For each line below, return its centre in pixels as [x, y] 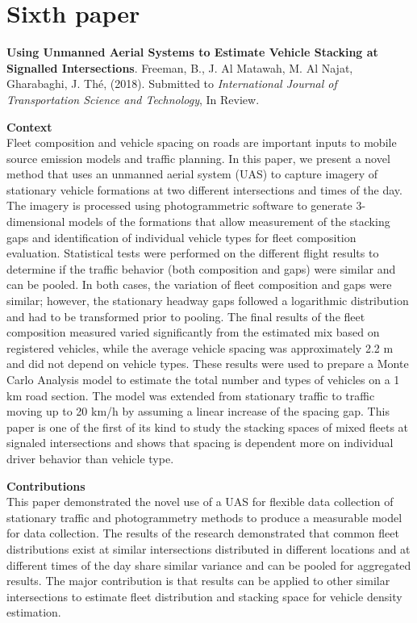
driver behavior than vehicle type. [90, 458]
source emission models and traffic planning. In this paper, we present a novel [198, 158]
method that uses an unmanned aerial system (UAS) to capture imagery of [192, 174]
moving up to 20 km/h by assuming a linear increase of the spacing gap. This [198, 411]
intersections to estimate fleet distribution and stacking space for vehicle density [204, 596]
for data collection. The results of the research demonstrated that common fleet [203, 533]
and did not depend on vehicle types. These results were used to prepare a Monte [208, 364]
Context [29, 126]
